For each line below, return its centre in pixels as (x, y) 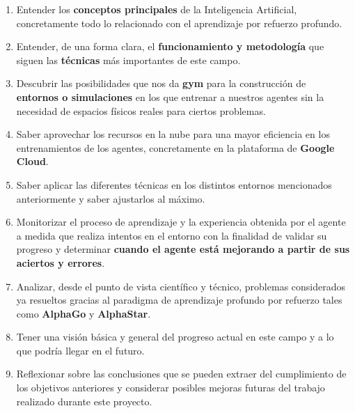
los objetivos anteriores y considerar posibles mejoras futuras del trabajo (171, 388)
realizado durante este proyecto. (84, 401)
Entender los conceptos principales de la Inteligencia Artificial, (157, 9)
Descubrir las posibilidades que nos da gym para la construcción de (161, 83)
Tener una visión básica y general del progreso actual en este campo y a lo (175, 337)
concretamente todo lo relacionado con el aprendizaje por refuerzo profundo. (179, 23)
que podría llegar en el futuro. (80, 350)
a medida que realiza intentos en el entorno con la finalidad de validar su (172, 235)
